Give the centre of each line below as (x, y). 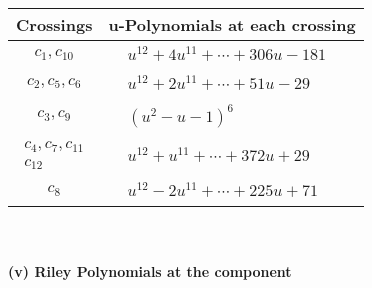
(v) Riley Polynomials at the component (150, 270)
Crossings (54, 24)
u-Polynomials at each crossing (232, 24)
